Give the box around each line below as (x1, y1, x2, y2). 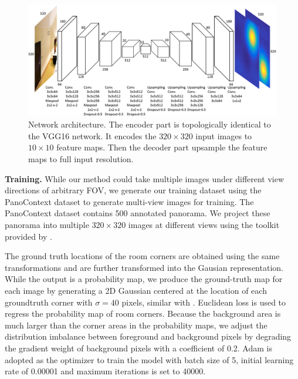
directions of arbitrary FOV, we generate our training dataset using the (5, 184, 262, 196)
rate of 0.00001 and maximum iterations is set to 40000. (5, 365, 206, 377)
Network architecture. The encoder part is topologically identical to (28, 118, 271, 130)
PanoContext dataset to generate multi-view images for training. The (5, 195, 254, 207)
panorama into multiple (5, 218, 89, 230)
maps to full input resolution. (28, 153, 134, 165)
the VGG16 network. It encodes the (28, 129, 157, 142)
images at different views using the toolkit (128, 218, 280, 230)
